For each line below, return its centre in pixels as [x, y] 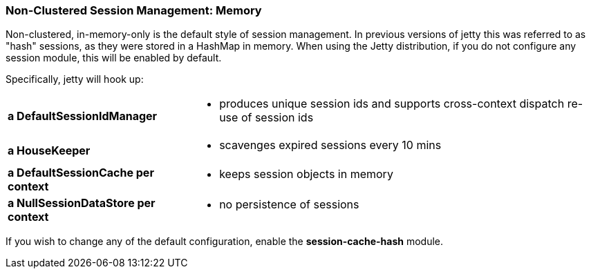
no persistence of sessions [289, 205]
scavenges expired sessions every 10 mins [330, 145]
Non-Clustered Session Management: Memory [134, 10]
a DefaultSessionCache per [81, 173]
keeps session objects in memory [306, 174]
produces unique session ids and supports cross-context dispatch [392, 104]
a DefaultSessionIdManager [83, 116]
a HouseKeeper [49, 151]
